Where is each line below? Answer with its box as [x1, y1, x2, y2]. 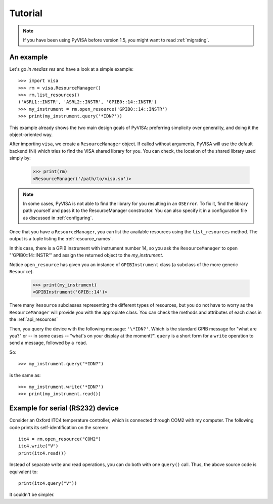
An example [9, 53, 48, 61]
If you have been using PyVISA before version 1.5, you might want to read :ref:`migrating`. [23, 37, 209, 43]
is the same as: [9, 372, 41, 378]
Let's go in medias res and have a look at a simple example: [9, 66, 134, 72]
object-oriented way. [9, 132, 53, 138]
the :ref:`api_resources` [9, 316, 58, 322]
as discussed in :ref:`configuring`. [23, 215, 94, 221]
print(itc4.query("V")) [18, 480, 77, 486]
